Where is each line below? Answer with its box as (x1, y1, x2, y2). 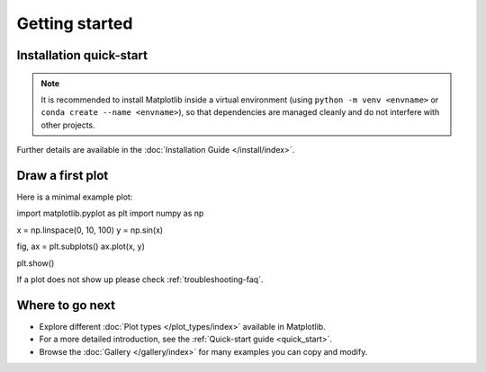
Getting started (16, 13, 133, 33)
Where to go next (16, 297, 116, 313)
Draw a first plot (16, 167, 109, 183)
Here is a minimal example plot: (16, 191, 133, 202)
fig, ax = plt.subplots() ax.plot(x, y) (16, 241, 146, 252)
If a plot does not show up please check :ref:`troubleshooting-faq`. (16, 274, 264, 285)
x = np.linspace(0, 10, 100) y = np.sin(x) (16, 225, 164, 235)
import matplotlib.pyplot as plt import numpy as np (16, 208, 204, 219)
